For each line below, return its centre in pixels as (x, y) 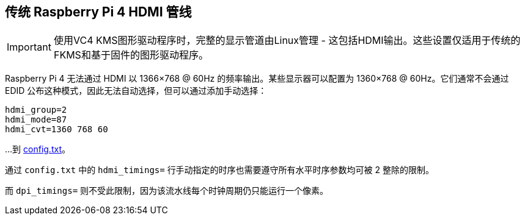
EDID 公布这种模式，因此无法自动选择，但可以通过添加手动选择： (136, 91)
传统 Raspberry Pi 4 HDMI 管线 (98, 12)
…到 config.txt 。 (38, 149)
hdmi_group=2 (36, 110)
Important (29, 47)
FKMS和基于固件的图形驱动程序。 (131, 55)
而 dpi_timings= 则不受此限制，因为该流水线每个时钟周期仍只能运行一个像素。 (167, 191)
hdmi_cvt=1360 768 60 (57, 130)
